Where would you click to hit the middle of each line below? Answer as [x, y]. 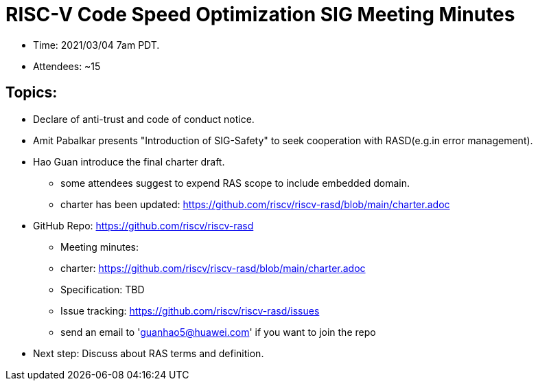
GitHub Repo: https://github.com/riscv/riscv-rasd [143, 225]
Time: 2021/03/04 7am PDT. [96, 45]
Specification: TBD [103, 289]
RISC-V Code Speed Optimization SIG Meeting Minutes [260, 14]
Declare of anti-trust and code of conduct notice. [144, 119]
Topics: [32, 93]
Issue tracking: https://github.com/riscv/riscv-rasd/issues [190, 310]
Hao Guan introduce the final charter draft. [129, 161]
